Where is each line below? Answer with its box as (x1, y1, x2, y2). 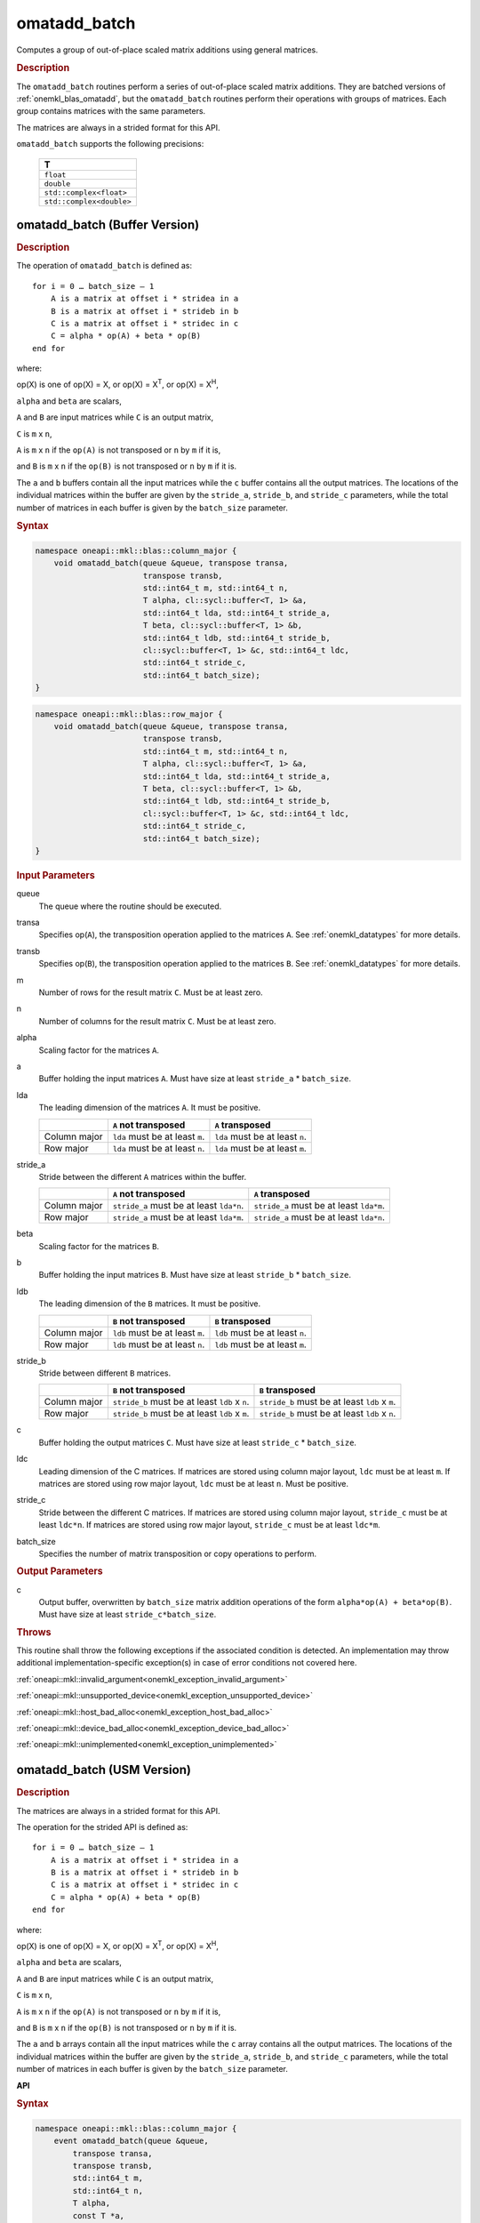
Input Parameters (16, 869, 95, 881)
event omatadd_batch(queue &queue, (53, 2136, 209, 2147)
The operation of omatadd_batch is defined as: (16, 261, 193, 271)
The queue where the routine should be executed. (38, 901, 222, 911)
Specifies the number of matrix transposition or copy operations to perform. (38, 1548, 317, 1559)
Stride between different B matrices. (38, 1368, 172, 1378)
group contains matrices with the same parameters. (16, 106, 206, 116)
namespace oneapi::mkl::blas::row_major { (35, 709, 223, 719)
